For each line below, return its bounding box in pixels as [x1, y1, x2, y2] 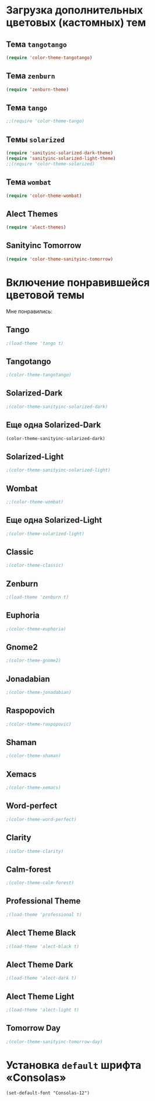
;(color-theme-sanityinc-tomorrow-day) [6, 1038, 103, 1045]
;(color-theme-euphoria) [6, 626, 66, 632]
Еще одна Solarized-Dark [6, 420, 101, 430]
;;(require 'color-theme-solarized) [6, 161, 95, 167]
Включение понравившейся [6, 276, 150, 289]
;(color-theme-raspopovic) [6, 721, 72, 727]
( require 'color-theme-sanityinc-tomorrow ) [6, 256, 114, 262]
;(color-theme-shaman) [6, 753, 61, 759]
